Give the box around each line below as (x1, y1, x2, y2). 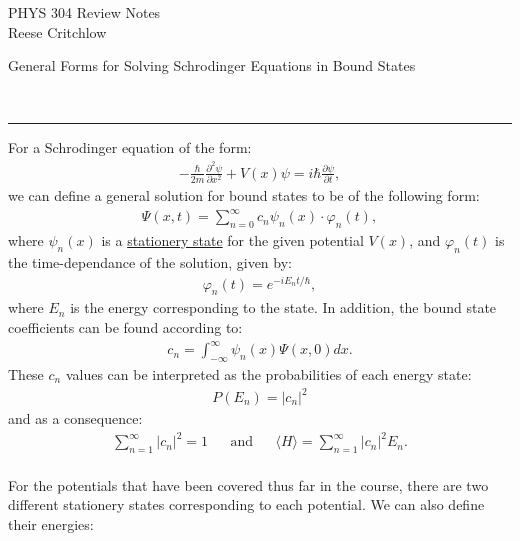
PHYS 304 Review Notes (8, 2, 161, 22)
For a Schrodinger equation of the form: (8, 137, 252, 158)
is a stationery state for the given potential (101, 230, 364, 251)
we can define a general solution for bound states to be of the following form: (8, 185, 480, 206)
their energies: (8, 513, 94, 534)
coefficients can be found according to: (8, 317, 243, 337)
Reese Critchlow (8, 21, 107, 42)
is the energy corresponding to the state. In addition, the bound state (70, 297, 497, 318)
